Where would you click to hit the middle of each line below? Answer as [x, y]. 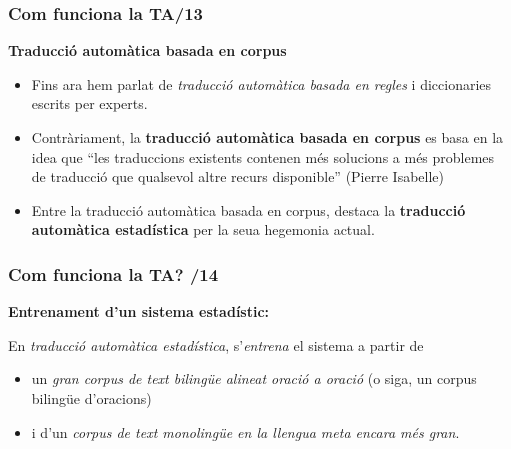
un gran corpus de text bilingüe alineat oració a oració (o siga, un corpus [254, 378]
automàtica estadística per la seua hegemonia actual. [203, 229]
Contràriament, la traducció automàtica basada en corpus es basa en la [267, 137]
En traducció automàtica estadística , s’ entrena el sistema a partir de [216, 344]
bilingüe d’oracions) [91, 397]
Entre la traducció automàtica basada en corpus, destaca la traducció [248, 209]
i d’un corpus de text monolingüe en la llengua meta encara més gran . [245, 431]
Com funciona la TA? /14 [113, 273]
